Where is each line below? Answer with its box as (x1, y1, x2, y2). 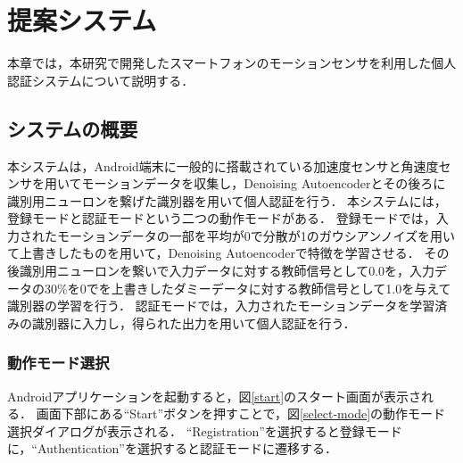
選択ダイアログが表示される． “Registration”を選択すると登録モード (7, 421, 402, 440)
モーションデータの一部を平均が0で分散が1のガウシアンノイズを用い (56, 226, 456, 244)
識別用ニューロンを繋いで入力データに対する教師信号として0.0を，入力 (19, 261, 435, 280)
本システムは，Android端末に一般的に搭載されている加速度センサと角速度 (7, 156, 439, 175)
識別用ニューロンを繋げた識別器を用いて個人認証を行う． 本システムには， (7, 191, 447, 210)
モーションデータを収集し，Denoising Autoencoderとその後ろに (81, 174, 446, 193)
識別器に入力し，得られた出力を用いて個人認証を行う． (31, 313, 356, 332)
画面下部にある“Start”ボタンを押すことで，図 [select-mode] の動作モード (36, 404, 446, 423)
